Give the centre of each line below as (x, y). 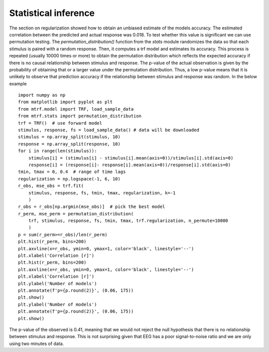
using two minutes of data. (37, 344)
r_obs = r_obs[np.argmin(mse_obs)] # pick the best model (92, 207)
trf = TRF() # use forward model (60, 123)
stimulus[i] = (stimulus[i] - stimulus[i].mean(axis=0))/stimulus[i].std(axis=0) (131, 158)
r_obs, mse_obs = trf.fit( (51, 186)
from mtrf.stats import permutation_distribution (80, 116)
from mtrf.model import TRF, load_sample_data (76, 109)
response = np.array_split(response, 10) (69, 144)
